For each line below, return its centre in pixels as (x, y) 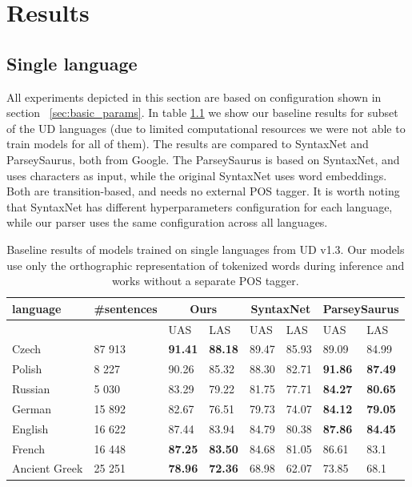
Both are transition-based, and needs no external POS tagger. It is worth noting (203, 191)
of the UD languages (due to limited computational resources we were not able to (206, 128)
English (30, 428)
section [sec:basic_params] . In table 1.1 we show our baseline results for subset (202, 113)
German (32, 408)
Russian (31, 389)
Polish (27, 369)
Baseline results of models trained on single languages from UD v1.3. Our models (206, 249)
